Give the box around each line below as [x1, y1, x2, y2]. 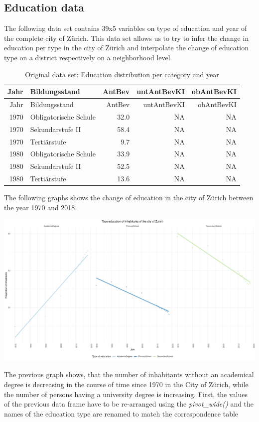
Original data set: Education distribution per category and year [25, 69, 219, 79]
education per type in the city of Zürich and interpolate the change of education [4, 42, 249, 53]
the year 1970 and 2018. [4, 202, 77, 212]
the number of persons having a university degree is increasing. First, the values [4, 389, 248, 399]
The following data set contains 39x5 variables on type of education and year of [4, 23, 247, 33]
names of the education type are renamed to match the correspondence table [4, 408, 239, 419]
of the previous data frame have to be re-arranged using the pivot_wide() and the [4, 399, 254, 409]
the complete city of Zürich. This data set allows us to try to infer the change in [4, 32, 249, 43]
